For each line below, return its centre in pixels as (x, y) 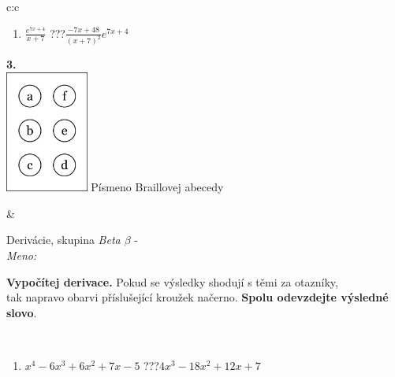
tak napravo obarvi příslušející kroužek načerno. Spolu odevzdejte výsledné (197, 297)
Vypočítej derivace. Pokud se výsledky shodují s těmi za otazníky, (172, 281)
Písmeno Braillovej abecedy (157, 187)
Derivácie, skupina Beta (63, 240)
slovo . (22, 312)
